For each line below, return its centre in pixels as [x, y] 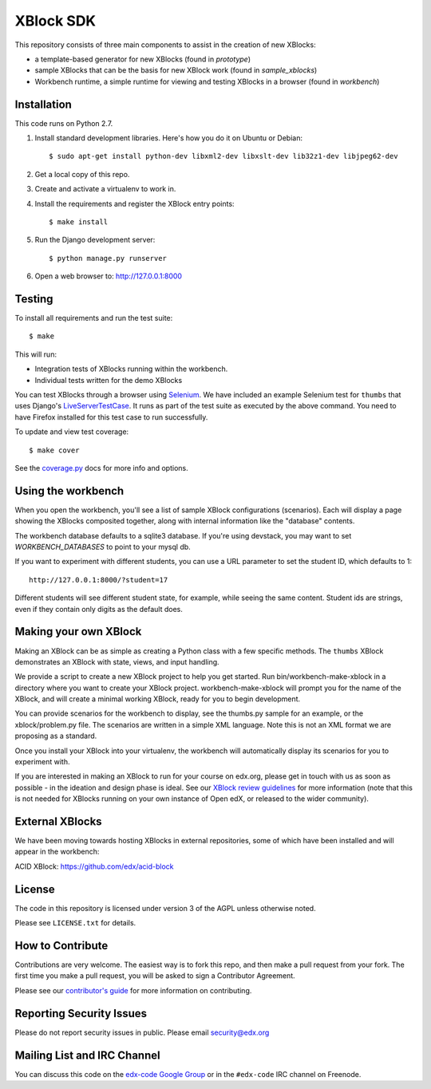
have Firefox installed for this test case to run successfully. [111, 417]
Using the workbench [69, 491]
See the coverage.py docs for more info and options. [102, 468]
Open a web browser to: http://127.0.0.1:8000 [109, 276]
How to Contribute [61, 945]
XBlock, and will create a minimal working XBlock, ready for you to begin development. [158, 699]
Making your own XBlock [78, 631]
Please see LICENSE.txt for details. [75, 923]
